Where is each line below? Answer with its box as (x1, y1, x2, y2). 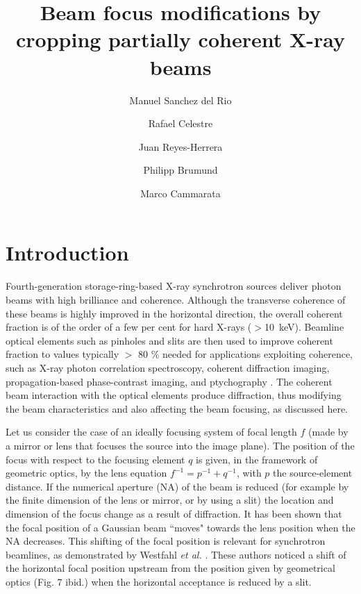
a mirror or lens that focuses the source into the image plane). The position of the (6, 438, 355, 452)
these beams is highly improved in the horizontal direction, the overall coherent (6, 306, 343, 320)
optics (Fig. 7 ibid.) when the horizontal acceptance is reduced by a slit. (6, 574, 312, 588)
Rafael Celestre (148, 116, 213, 131)
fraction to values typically (6, 347, 119, 361)
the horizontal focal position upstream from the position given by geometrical (6, 561, 335, 575)
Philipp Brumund (143, 163, 218, 177)
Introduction (6, 238, 129, 267)
